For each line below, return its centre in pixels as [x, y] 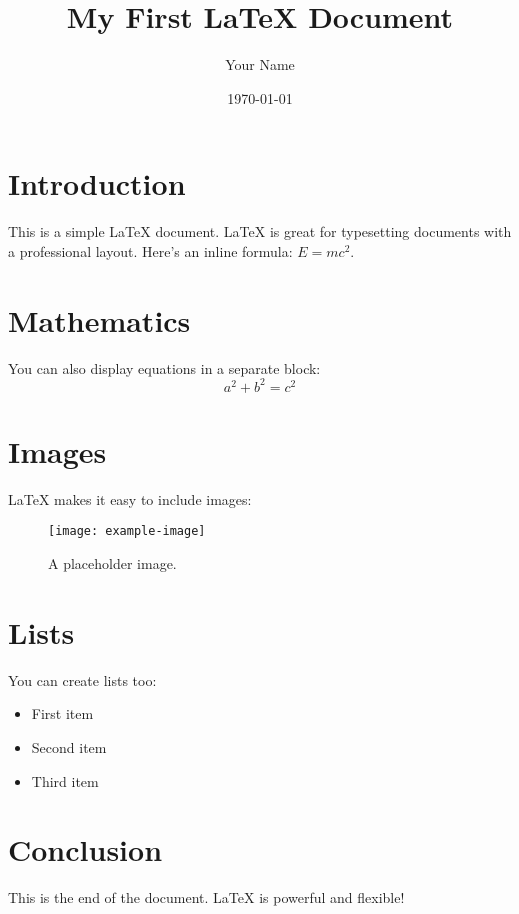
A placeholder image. [112, 563]
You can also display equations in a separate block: [164, 367]
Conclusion [85, 849]
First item [62, 713]
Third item [65, 780]
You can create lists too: [82, 679]
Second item [69, 746]
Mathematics [99, 319]
